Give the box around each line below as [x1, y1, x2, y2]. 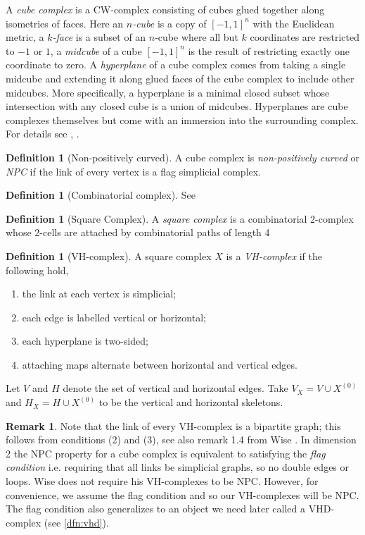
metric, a [6, 30, 44, 44]
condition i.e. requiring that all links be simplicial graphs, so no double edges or [6, 460, 350, 474]
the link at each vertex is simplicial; [22, 286, 177, 301]
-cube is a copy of [132, 16, 207, 30]
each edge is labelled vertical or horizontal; [22, 309, 206, 324]
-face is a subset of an [52, 30, 146, 44]
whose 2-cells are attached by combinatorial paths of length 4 [6, 225, 270, 240]
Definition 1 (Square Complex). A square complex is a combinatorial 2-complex [6, 211, 354, 226]
